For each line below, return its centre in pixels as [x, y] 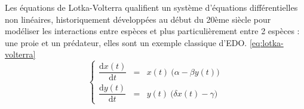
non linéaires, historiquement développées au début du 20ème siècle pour [138, 19]
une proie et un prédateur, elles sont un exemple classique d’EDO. [126, 42]
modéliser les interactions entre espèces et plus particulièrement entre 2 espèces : [152, 31]
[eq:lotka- [266, 42]
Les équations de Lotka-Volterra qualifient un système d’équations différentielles [151, 7]
